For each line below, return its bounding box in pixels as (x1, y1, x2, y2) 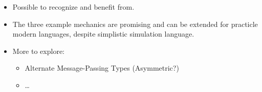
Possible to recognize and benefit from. (12, 2, 135, 12)
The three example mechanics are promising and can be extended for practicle (12, 18, 258, 29)
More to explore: (12, 45, 64, 56)
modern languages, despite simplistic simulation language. (12, 28, 194, 39)
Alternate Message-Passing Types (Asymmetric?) (25, 63, 179, 73)
